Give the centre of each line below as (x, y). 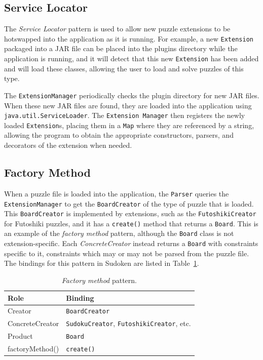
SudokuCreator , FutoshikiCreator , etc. (128, 323)
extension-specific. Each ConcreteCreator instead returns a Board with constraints (131, 243)
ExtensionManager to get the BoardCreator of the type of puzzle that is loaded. (129, 203)
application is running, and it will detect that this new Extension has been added (131, 58)
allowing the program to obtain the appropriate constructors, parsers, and (119, 135)
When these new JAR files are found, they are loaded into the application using (128, 105)
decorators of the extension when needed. (68, 145)
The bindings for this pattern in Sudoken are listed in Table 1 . (102, 263)
